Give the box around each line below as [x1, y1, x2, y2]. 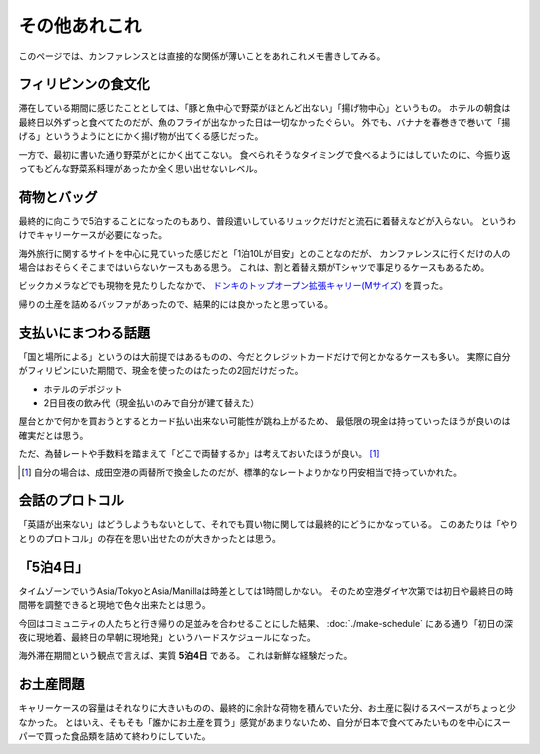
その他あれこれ [18, 15, 142, 37]
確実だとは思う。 [18, 429, 89, 441]
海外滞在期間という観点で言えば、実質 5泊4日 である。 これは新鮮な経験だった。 [18, 650, 353, 662]
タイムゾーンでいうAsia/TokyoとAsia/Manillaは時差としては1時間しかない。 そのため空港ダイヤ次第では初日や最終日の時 [18, 585, 514, 597]
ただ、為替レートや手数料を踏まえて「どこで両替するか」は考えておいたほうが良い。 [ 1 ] [18, 448, 380, 460]
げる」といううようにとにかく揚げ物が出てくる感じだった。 [18, 130, 264, 142]
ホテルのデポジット [43, 383, 123, 395]
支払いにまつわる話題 [18, 324, 150, 341]
